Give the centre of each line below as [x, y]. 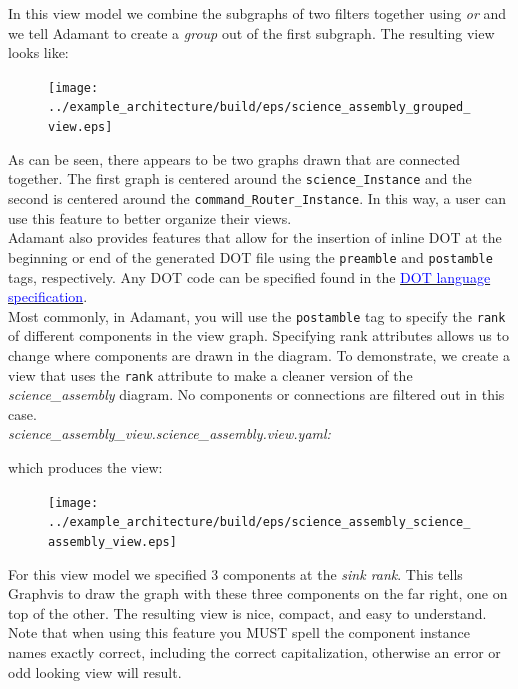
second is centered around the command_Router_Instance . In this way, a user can [257, 198]
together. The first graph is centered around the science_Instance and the [240, 178]
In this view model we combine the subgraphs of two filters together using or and [257, 13]
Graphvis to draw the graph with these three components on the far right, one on [258, 593]
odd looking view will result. [95, 671]
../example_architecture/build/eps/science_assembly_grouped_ [259, 107]
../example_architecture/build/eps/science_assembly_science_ [259, 522]
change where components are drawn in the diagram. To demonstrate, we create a [259, 354]
